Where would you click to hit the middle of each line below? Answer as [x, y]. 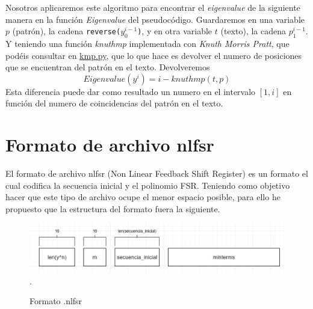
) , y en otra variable [175, 31]
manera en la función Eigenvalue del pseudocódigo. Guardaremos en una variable [155, 19]
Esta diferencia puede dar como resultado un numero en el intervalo [131, 91]
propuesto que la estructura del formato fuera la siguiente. [113, 208]
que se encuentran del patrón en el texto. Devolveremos [108, 67]
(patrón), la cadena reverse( [67, 31]
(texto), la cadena [253, 31]
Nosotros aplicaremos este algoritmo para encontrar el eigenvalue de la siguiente [153, 7]
